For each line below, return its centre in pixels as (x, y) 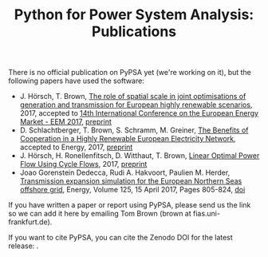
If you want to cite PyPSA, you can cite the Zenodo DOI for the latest (120, 238)
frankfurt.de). (30, 222)
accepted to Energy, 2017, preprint (76, 147)
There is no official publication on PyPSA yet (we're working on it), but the (130, 73)
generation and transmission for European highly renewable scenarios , (136, 105)
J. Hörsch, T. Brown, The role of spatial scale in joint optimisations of (133, 97)
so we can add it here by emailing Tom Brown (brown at (100, 214)
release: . (24, 246)
